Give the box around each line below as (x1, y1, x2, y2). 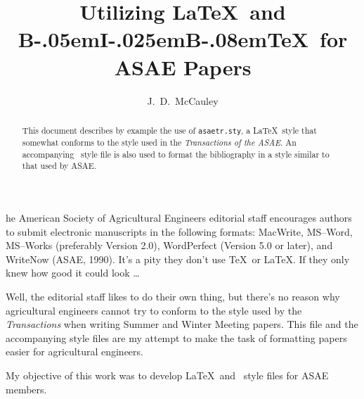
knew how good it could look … (6, 265, 140, 280)
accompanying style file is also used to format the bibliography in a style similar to (22, 148, 330, 160)
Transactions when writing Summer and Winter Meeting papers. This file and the (6, 317, 358, 331)
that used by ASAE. (22, 160, 97, 172)
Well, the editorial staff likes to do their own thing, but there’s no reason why (6, 289, 340, 303)
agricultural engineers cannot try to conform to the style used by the (6, 303, 302, 317)
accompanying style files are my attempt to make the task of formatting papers (6, 330, 347, 345)
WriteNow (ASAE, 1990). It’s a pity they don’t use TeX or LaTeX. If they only (6, 251, 350, 266)
